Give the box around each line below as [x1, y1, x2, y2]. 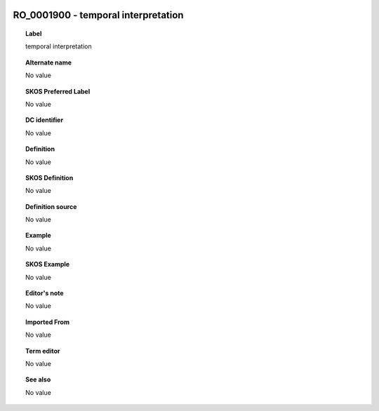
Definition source [25, 202, 77, 210]
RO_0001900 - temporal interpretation [13, 9, 184, 21]
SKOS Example [25, 260, 70, 269]
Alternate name [25, 58, 72, 67]
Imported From [25, 318, 70, 326]
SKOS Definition [25, 173, 74, 182]
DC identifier [25, 116, 63, 124]
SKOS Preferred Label [25, 87, 91, 95]
